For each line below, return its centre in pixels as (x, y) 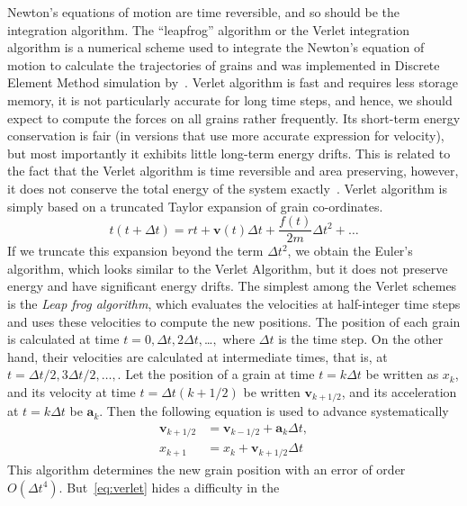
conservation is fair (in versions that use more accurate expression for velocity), (226, 136)
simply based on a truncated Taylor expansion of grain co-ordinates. (195, 206)
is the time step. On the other (361, 339)
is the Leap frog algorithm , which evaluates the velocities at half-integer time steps (234, 303)
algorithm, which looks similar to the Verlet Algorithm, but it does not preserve (228, 268)
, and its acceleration (399, 391)
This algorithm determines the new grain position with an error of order (207, 469)
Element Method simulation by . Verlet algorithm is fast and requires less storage (233, 82)
